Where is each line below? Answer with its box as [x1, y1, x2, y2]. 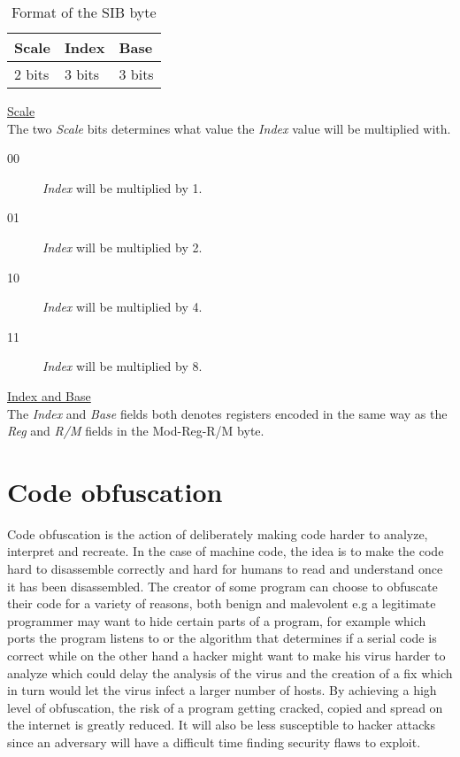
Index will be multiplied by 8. [42, 357, 203, 375]
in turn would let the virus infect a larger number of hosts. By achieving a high [7, 681, 437, 699]
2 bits [14, 64, 50, 84]
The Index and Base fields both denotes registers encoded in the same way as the [7, 404, 448, 422]
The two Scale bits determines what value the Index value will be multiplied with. [7, 119, 451, 137]
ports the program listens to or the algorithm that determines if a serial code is [7, 629, 437, 647]
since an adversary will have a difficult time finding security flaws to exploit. [7, 732, 421, 751]
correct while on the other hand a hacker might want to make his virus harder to [7, 646, 446, 664]
